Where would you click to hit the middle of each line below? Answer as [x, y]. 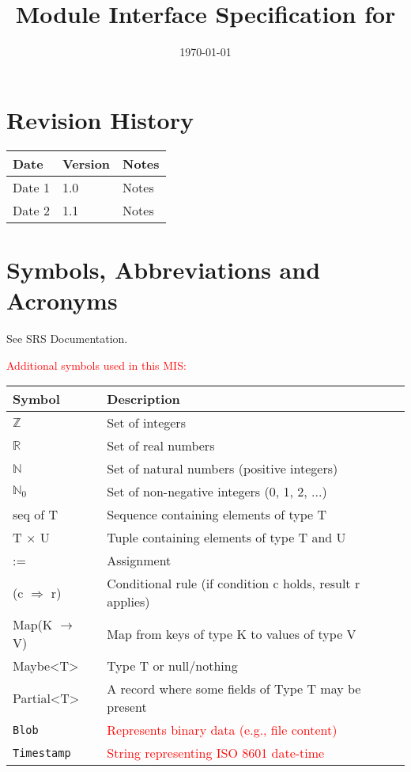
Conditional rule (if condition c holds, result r [234, 584]
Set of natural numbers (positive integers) [222, 469]
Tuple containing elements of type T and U [226, 538]
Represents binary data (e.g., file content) [222, 730]
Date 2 [31, 210]
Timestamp [42, 753]
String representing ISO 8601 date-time [216, 753]
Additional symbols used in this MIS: [96, 365]
